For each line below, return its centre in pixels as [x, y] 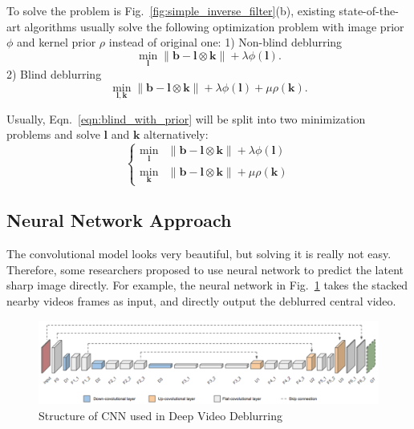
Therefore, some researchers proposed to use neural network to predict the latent [205, 269]
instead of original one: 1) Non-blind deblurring [225, 42]
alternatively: [176, 134]
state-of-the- [369, 10]
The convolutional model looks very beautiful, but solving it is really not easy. [199, 254]
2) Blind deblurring [54, 74]
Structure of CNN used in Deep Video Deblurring [160, 415]
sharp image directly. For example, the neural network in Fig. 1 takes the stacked [207, 285]
